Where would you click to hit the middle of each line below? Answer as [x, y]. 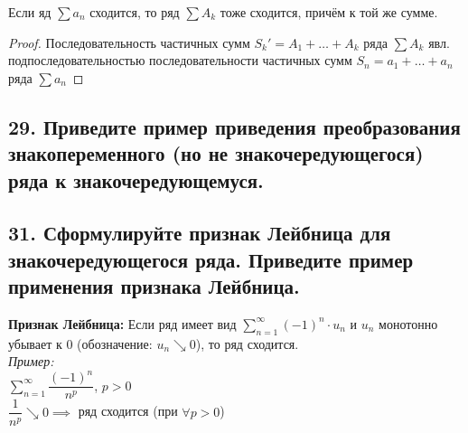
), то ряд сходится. [247, 343]
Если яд [30, 12]
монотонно [408, 323]
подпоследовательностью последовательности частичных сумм [180, 60]
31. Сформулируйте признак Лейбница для [200, 233]
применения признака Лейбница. [154, 286]
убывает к [35, 343]
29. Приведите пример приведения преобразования [234, 126]
